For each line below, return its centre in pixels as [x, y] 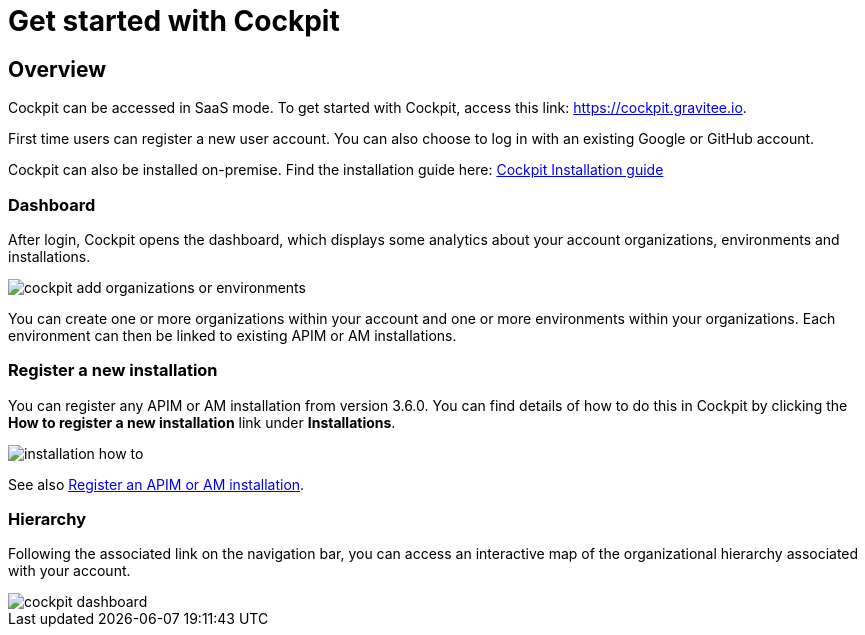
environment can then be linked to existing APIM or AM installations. [232, 335]
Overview [57, 69]
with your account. [69, 571]
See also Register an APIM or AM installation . [156, 484]
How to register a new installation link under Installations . [202, 422]
